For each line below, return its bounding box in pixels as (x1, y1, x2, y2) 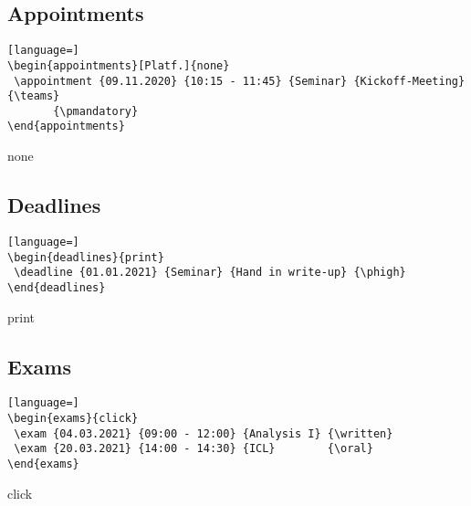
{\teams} (7, 90, 60, 103)
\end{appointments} (7, 120, 125, 133)
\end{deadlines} (7, 280, 106, 294)
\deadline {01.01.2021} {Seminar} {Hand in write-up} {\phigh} (14, 266, 406, 279)
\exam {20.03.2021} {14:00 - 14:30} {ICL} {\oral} (14, 442, 373, 456)
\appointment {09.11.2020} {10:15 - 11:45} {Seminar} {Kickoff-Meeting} (14, 74, 466, 88)
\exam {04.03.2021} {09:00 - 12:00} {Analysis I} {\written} (14, 427, 393, 440)
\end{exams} (7, 457, 79, 470)
